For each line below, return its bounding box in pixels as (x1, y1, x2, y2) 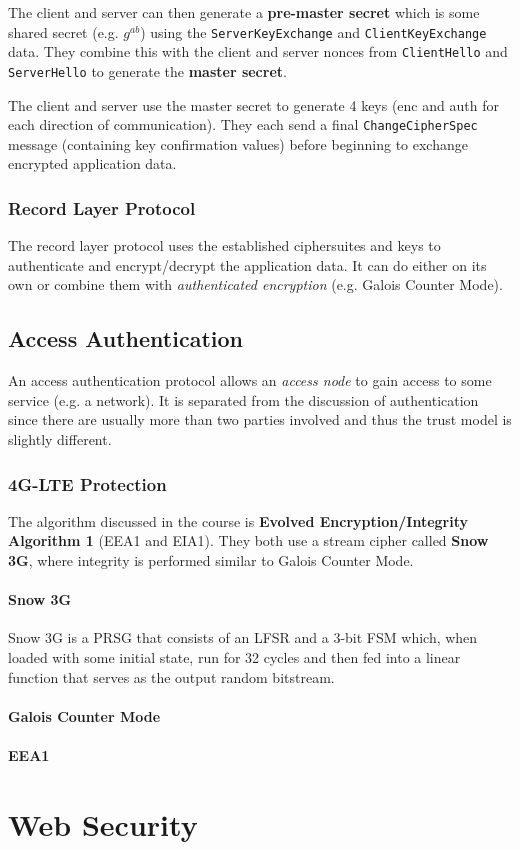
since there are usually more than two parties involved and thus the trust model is (8, 409, 512, 430)
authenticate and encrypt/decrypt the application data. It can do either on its (8, 254, 487, 275)
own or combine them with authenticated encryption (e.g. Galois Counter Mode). (8, 274, 503, 295)
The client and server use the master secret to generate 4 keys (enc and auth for (8, 94, 499, 115)
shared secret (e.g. (8, 21, 119, 42)
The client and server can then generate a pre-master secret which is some (8, 2, 480, 22)
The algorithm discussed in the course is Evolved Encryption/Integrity (8, 510, 469, 531)
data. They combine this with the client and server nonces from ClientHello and (8, 41, 508, 62)
